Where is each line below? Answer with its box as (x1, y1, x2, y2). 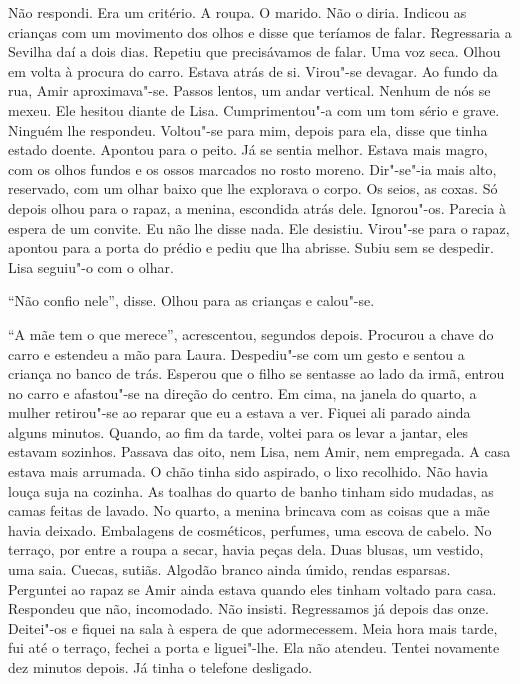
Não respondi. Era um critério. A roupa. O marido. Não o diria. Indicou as (8, 2, 467, 22)
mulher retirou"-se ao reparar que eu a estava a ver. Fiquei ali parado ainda (8, 402, 471, 423)
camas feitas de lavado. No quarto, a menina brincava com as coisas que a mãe (8, 500, 490, 521)
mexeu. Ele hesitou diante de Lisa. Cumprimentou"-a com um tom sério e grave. (8, 99, 500, 120)
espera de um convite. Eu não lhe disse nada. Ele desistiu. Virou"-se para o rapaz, (8, 217, 510, 238)
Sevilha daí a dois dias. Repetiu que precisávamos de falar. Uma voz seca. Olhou (8, 41, 501, 62)
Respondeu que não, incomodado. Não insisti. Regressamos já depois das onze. (8, 598, 489, 619)
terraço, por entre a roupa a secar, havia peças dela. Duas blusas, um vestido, (8, 539, 484, 560)
